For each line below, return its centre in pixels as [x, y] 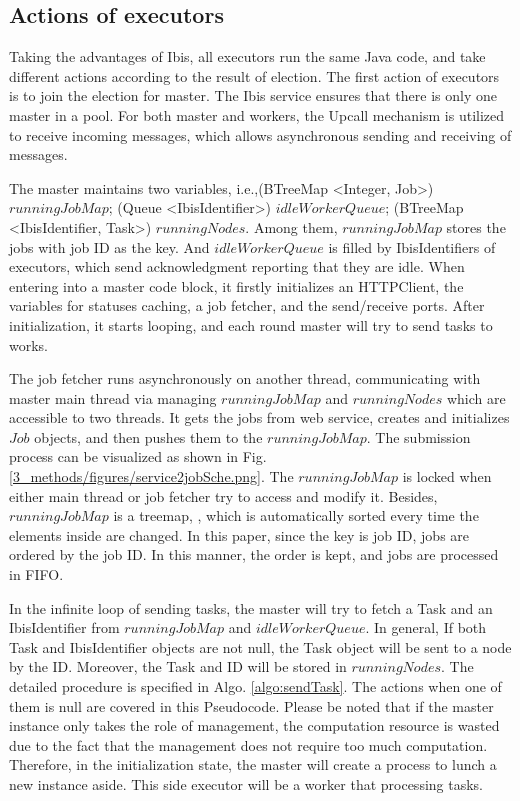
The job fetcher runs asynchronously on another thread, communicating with [245, 378]
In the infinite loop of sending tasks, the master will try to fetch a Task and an [251, 607]
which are [476, 397]
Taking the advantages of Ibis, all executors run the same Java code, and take [247, 56]
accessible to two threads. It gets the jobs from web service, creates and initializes [259, 417]
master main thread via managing [113, 397]
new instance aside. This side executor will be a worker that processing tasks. [246, 783]
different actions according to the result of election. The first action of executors [254, 75]
